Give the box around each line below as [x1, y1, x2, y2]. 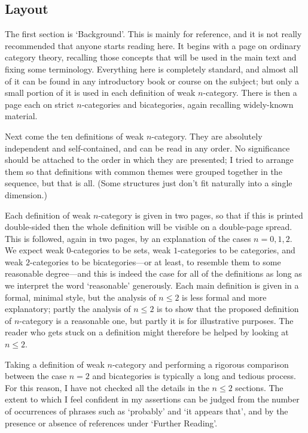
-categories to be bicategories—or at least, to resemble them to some [30, 255, 281, 268]
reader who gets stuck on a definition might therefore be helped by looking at [5, 326, 289, 338]
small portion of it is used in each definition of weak [5, 86, 196, 99]
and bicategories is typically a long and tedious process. [92, 370, 296, 382]
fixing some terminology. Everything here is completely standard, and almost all [5, 62, 298, 75]
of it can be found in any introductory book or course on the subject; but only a [5, 74, 299, 87]
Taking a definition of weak [5, 358, 105, 370]
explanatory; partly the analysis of [5, 302, 131, 315]
